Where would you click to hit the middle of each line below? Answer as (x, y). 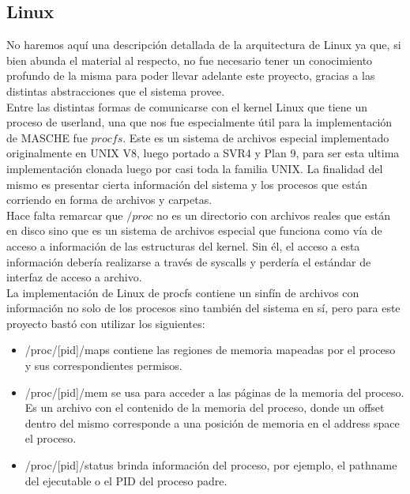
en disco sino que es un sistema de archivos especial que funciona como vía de (194, 230)
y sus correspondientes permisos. (103, 366)
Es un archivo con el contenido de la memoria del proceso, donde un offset (205, 407)
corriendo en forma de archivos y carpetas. (109, 200)
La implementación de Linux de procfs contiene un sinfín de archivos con (183, 292)
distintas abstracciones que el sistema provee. (116, 91)
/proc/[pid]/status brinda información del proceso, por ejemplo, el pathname (211, 465)
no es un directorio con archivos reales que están (274, 215)
